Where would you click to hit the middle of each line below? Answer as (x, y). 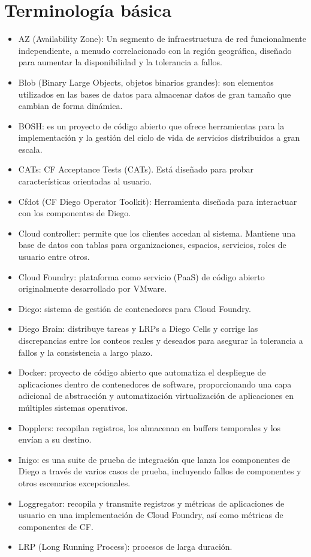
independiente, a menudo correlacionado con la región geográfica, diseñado (155, 50)
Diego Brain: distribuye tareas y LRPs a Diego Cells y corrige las (138, 329)
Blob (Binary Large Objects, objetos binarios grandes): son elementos (146, 82)
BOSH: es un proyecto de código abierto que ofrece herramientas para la (151, 125)
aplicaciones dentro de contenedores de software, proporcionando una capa (155, 384)
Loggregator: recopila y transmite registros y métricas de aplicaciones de (151, 503)
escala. (30, 149)
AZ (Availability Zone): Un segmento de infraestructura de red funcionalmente (162, 39)
